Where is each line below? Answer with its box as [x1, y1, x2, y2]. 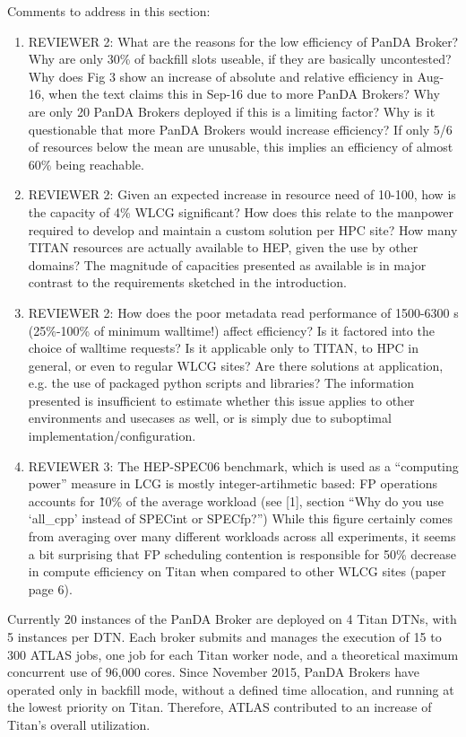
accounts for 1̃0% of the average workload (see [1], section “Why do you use [28, 491, 444, 510]
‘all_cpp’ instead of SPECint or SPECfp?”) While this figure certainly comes [28, 509, 453, 528]
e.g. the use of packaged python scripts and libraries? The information [28, 373, 415, 392]
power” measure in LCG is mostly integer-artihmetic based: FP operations [28, 474, 438, 493]
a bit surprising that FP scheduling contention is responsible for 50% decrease [28, 544, 456, 563]
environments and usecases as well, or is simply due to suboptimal [28, 408, 392, 427]
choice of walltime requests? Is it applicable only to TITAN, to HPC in [28, 338, 419, 357]
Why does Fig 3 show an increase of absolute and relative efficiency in [28, 66, 413, 85]
